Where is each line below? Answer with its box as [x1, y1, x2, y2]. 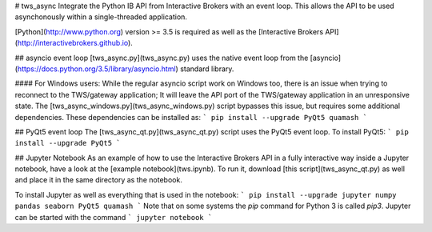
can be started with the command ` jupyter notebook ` [14, 212, 213, 222]
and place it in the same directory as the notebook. [14, 175, 183, 185]
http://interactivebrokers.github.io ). [17, 38, 134, 48]
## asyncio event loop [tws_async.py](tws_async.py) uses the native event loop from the [14, 53, 309, 62]
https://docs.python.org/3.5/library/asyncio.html [17, 64, 176, 74]
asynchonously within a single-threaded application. [14, 12, 188, 22]
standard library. [180, 64, 234, 74]
